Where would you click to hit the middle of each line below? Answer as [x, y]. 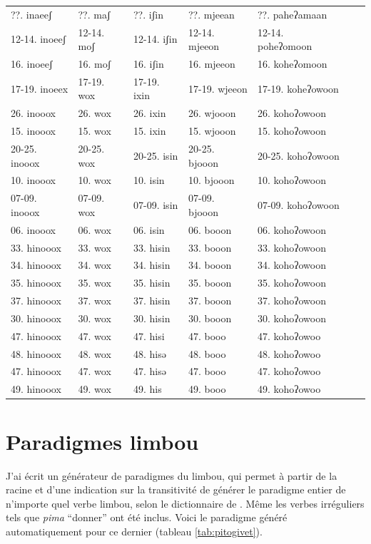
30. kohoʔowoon [292, 318]
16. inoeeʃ [32, 64]
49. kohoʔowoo [289, 389]
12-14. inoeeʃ [39, 39]
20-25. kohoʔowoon [298, 155]
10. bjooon [211, 180]
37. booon [210, 301]
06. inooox [34, 229]
